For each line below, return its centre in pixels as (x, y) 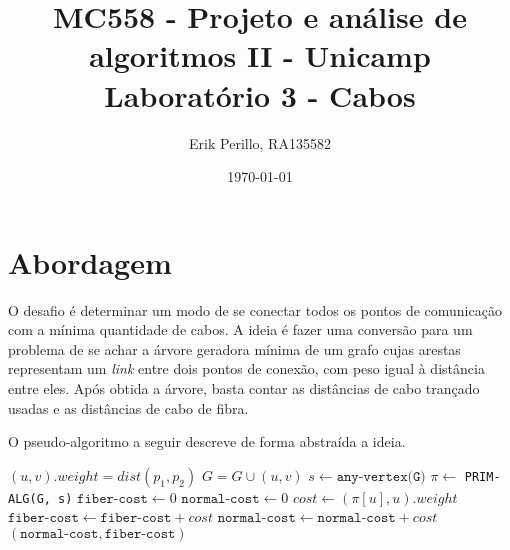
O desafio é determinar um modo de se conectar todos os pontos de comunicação (255, 309)
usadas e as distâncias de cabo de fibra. (128, 407)
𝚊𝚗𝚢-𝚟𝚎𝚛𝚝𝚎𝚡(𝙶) (381, 476)
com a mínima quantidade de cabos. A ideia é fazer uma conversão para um (240, 329)
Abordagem (90, 261)
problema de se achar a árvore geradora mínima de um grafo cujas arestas (234, 348)
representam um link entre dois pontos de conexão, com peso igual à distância (246, 368)
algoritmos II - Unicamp (260, 55)
